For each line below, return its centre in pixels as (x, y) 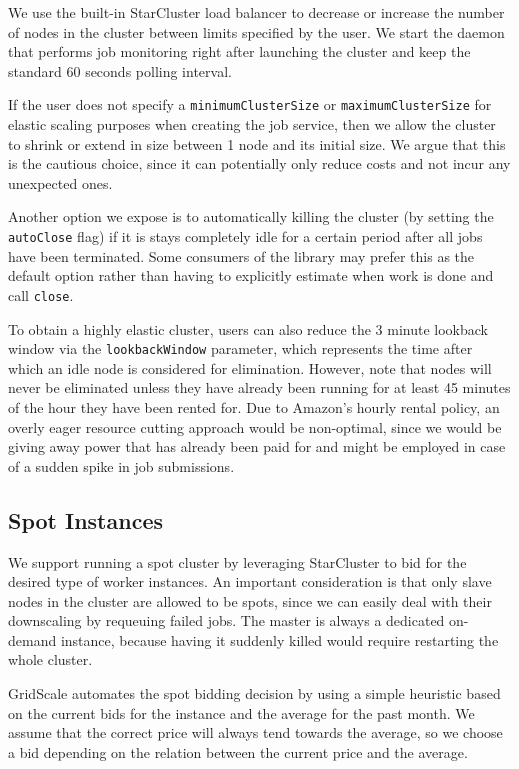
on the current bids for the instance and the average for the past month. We (241, 712)
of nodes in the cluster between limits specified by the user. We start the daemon (256, 31)
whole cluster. (50, 659)
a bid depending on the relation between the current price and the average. (238, 751)
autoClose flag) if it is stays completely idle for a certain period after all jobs (245, 236)
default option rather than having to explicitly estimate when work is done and (251, 275)
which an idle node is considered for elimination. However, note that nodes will (250, 367)
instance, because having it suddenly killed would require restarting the (279, 639)
